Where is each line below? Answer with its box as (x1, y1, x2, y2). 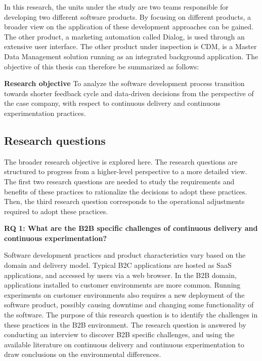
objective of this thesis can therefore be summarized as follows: (4, 61, 199, 71)
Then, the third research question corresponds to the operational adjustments (4, 196, 245, 207)
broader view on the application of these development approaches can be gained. (4, 21, 253, 32)
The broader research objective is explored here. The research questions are (4, 156, 238, 167)
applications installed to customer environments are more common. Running (4, 279, 241, 290)
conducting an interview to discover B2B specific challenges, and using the (4, 329, 235, 340)
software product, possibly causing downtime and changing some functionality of (4, 299, 254, 310)
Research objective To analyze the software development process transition (4, 78, 245, 89)
